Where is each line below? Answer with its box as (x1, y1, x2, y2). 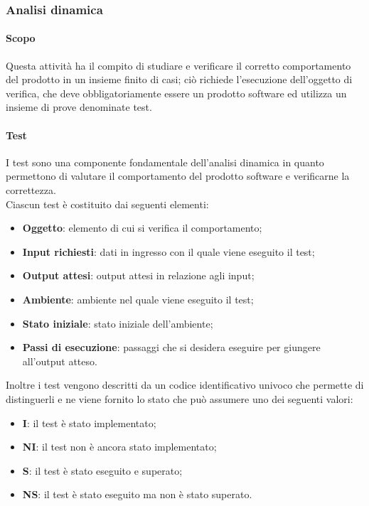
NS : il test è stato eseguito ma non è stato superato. (22, 487, 252, 502)
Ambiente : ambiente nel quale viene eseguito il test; (22, 291, 254, 306)
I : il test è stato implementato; (22, 415, 156, 430)
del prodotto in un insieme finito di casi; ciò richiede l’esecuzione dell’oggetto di (6, 72, 353, 87)
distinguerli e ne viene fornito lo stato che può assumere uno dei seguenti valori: (6, 391, 353, 406)
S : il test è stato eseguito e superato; (22, 463, 183, 478)
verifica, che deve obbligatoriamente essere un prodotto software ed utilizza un (6, 85, 347, 100)
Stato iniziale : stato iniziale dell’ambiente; (22, 316, 213, 330)
